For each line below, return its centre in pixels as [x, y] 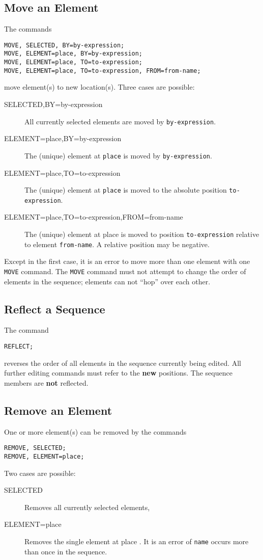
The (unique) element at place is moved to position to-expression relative [142, 234]
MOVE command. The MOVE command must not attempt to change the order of [125, 271]
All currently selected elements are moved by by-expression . [120, 121]
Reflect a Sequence [55, 309]
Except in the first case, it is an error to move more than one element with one [127, 261]
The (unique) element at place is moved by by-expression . [118, 155]
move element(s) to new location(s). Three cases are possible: [99, 87]
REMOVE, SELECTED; [35, 448]
